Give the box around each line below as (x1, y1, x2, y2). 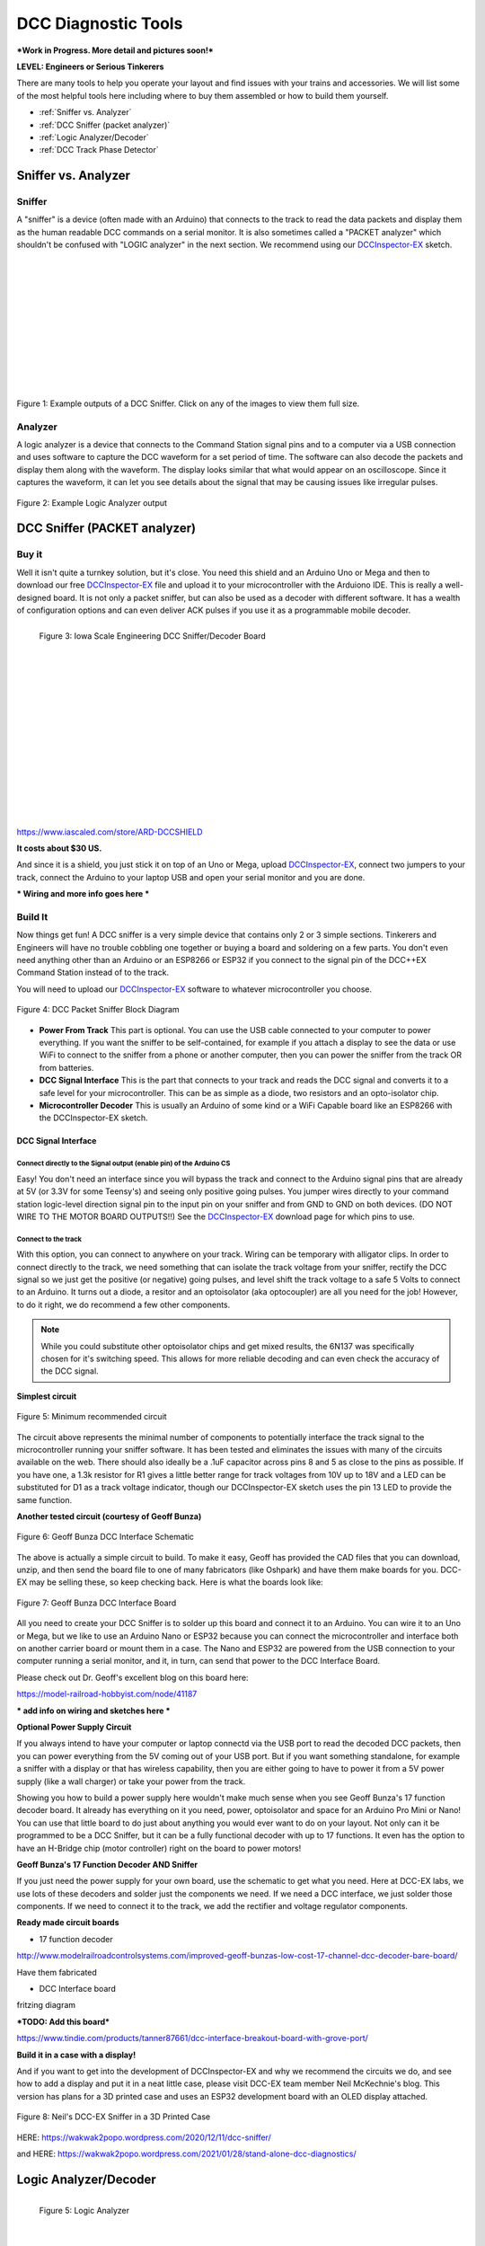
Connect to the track (16, 1234, 83, 1243)
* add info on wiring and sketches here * (16, 1705, 171, 1716)
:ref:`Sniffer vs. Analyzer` (39, 107, 132, 118)
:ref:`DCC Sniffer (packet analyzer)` (39, 119, 171, 130)
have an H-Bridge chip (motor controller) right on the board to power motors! (16, 1843, 302, 1853)
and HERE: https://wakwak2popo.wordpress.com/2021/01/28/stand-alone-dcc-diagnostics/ (16, 2148, 357, 2159)
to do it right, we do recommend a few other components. (16, 1299, 231, 1310)
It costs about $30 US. (16, 843, 102, 853)
